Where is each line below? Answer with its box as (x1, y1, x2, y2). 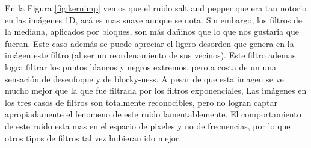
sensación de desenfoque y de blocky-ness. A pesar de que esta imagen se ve (5, 72, 284, 85)
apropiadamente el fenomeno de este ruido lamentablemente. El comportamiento (5, 108, 301, 120)
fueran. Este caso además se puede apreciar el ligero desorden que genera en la (5, 37, 294, 49)
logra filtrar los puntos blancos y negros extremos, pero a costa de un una (5, 60, 277, 73)
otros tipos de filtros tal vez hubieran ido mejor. (5, 131, 182, 144)
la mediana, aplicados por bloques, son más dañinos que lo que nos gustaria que (5, 25, 300, 38)
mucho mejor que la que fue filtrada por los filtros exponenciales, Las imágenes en (5, 84, 307, 97)
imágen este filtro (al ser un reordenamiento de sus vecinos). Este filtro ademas (5, 49, 296, 61)
